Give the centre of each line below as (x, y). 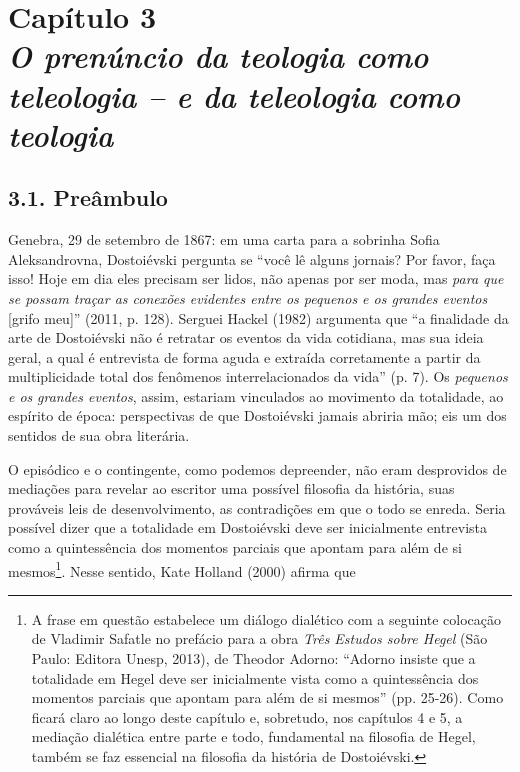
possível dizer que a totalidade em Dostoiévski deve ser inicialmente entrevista (248, 527)
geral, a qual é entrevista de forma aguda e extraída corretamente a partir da (244, 356)
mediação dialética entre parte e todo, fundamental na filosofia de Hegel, (253, 736)
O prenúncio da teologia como (218, 56)
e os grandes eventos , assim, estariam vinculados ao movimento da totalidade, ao (256, 395)
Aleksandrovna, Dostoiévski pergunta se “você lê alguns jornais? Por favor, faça (252, 258)
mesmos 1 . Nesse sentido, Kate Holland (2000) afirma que (182, 569)
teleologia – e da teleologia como (234, 95)
